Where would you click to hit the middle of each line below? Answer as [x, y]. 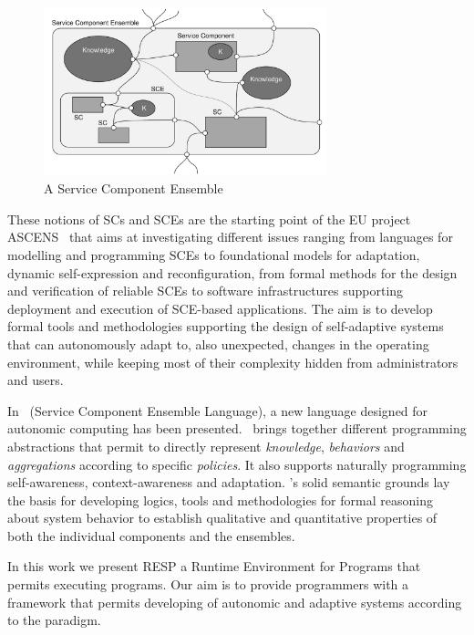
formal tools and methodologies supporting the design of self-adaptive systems [226, 326]
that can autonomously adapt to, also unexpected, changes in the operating [218, 344]
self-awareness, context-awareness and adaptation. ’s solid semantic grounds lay [229, 482]
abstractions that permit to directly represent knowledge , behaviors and [206, 446]
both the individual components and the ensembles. [151, 535]
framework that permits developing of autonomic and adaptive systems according [235, 602]
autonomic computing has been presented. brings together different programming [237, 428]
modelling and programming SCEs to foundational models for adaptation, [214, 254]
